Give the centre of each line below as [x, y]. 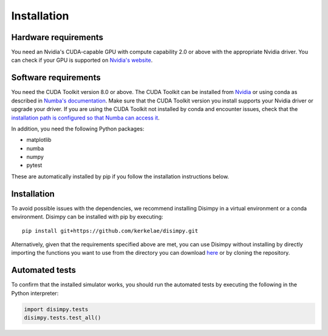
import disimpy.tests [56, 309]
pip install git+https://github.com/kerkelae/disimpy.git [110, 231]
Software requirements [56, 78]
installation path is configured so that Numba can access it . [86, 118]
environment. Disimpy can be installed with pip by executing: [87, 217]
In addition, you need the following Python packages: [78, 129]
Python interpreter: [35, 293]
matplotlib [39, 140]
